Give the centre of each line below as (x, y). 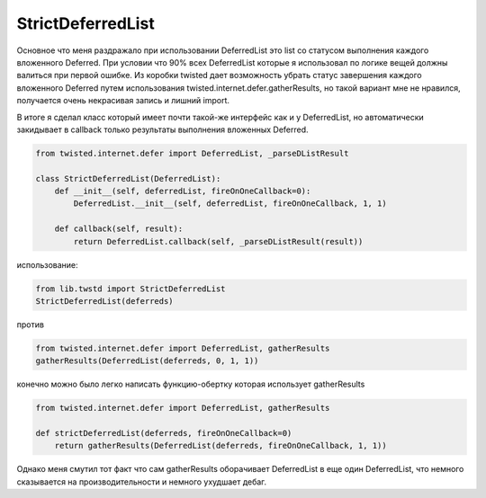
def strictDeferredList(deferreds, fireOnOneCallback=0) (164, 433)
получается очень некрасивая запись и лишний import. (123, 101)
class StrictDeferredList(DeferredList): (128, 178)
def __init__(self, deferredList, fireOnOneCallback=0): (183, 191)
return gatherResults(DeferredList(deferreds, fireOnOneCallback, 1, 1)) (220, 446)
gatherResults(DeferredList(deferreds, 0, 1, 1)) (147, 361)
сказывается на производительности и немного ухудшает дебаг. (142, 482)
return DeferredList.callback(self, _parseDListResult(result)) (218, 241)
